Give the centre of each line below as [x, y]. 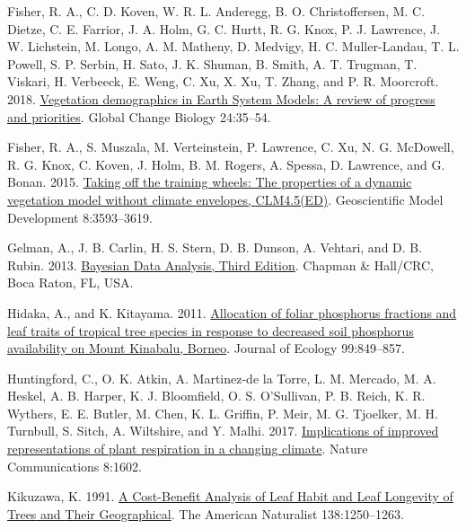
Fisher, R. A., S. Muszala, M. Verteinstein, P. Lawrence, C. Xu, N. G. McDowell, [231, 147]
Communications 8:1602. [75, 466]
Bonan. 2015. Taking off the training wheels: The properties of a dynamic [210, 182]
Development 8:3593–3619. [80, 217]
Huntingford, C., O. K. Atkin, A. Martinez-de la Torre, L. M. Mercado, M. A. [222, 378]
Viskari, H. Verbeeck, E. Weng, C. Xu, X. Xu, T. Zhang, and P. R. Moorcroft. [223, 81]
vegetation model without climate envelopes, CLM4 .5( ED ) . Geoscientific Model [225, 199]
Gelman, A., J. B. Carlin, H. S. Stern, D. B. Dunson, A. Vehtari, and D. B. [215, 247]
